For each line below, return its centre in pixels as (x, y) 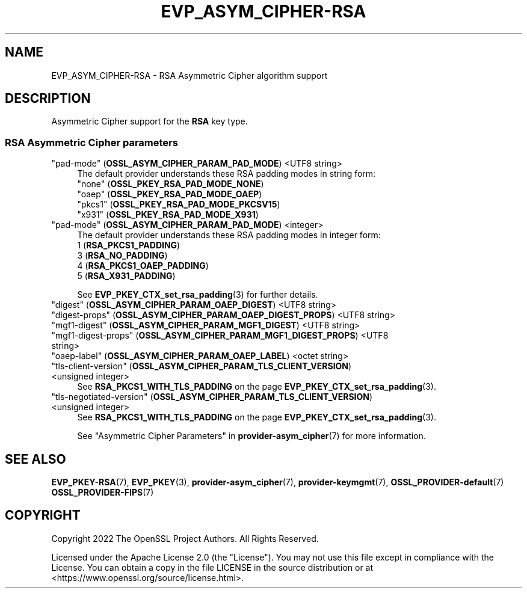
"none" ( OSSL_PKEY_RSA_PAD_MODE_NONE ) (171, 184)
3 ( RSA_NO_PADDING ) (122, 256)
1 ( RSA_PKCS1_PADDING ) (129, 245)
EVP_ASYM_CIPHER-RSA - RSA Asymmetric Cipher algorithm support (190, 75)
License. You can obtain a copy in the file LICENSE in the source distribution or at (212, 567)
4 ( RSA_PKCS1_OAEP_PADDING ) (143, 266)
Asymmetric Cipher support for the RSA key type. (149, 121)
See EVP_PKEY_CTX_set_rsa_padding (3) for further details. (198, 295)
